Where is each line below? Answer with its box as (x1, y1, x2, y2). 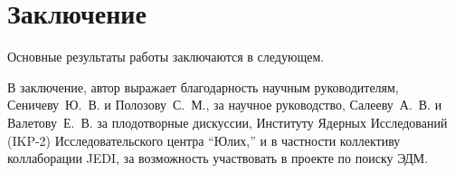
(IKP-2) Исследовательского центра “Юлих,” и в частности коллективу (7, 130, 401, 149)
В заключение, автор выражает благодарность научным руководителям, (7, 77, 399, 96)
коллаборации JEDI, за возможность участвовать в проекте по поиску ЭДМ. (7, 149, 429, 168)
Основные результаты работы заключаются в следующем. (7, 47, 325, 66)
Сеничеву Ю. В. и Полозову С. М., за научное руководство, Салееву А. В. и (7, 95, 442, 114)
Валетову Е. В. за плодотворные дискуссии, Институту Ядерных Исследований (7, 112, 448, 131)
